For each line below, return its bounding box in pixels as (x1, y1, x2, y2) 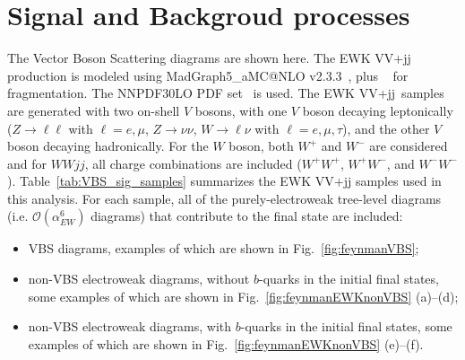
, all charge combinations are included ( (84, 154, 302, 172)
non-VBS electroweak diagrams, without (28, 269, 250, 288)
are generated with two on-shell (7, 101, 180, 119)
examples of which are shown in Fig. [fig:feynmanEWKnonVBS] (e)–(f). (28, 334, 424, 353)
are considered (369, 136, 448, 155)
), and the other (342, 119, 430, 137)
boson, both (228, 136, 294, 155)
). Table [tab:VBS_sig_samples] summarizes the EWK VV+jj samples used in (7, 171, 442, 190)
